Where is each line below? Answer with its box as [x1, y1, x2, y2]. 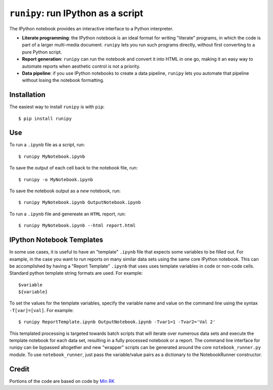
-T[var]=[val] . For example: [9, 307, 74, 313]
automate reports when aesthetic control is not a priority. [22, 63, 141, 69]
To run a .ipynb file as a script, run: [9, 142, 85, 148]
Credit [9, 365, 30, 373]
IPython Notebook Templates [9, 236, 104, 244]
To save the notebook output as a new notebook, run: [9, 188, 121, 194]
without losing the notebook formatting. [22, 77, 105, 83]
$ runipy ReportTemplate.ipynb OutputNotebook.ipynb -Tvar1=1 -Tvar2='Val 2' [18, 319, 216, 325]
